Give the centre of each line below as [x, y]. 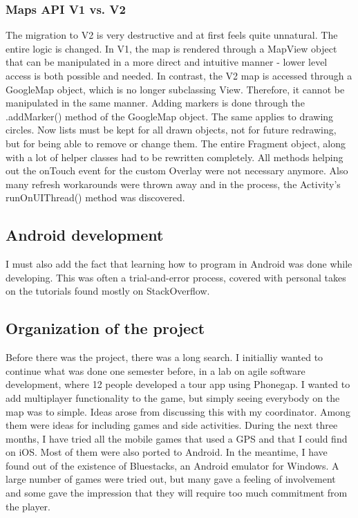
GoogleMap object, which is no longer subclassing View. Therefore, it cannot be [175, 89]
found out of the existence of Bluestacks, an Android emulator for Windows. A [172, 465]
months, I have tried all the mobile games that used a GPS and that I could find [177, 438]
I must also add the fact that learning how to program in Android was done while [179, 264]
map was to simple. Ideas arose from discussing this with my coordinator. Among [178, 411]
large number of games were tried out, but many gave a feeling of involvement [171, 479]
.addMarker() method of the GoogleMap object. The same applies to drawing [170, 116]
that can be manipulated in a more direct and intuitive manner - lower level [167, 62]
